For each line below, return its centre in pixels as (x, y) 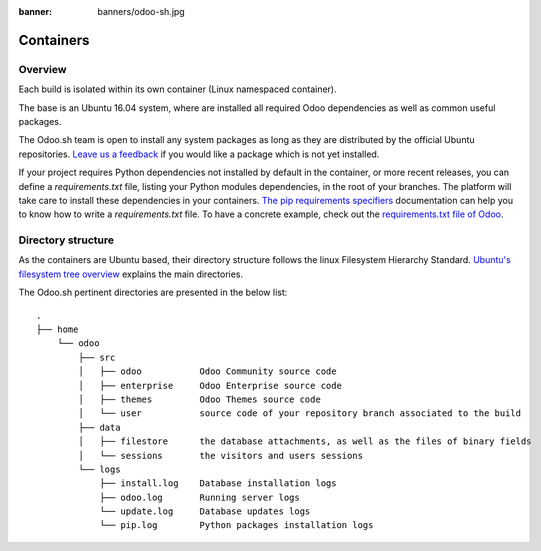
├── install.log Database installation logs (218, 483)
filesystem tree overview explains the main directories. (131, 274)
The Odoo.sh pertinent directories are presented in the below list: (153, 292)
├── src (97, 357)
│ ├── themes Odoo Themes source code (200, 399)
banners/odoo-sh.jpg (141, 11)
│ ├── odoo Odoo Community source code (207, 371)
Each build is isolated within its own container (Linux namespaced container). (177, 89)
